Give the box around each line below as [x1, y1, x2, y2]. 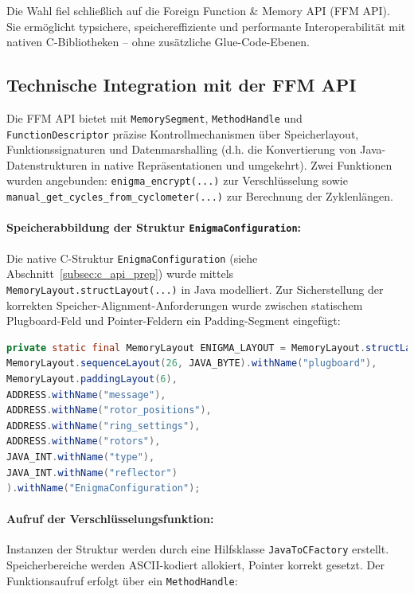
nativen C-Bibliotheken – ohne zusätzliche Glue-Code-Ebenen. [6, 33, 310, 50]
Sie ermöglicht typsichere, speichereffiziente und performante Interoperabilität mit [6, 18, 406, 34]
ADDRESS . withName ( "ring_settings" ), [6, 420, 201, 432]
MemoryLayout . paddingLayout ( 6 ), [6, 373, 178, 385]
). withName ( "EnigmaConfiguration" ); [6, 483, 201, 494]
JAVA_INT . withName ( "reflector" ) [6, 467, 178, 479]
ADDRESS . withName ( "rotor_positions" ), [6, 404, 212, 416]
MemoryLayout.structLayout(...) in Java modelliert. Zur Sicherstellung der [6, 280, 384, 297]
